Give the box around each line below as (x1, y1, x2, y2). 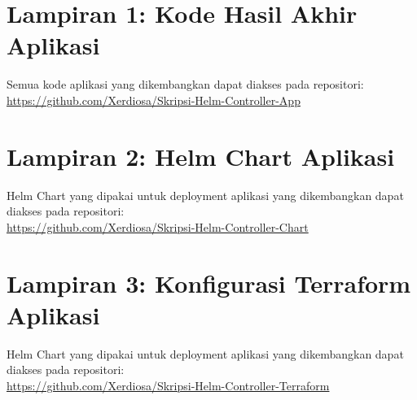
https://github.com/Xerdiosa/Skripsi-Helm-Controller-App (7, 91, 301, 108)
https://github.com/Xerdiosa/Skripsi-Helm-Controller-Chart (7, 218, 309, 235)
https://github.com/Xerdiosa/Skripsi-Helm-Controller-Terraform (7, 376, 330, 393)
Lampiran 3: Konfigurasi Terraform (7, 266, 411, 299)
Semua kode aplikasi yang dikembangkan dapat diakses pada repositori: (7, 76, 364, 93)
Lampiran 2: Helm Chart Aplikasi (7, 139, 395, 172)
